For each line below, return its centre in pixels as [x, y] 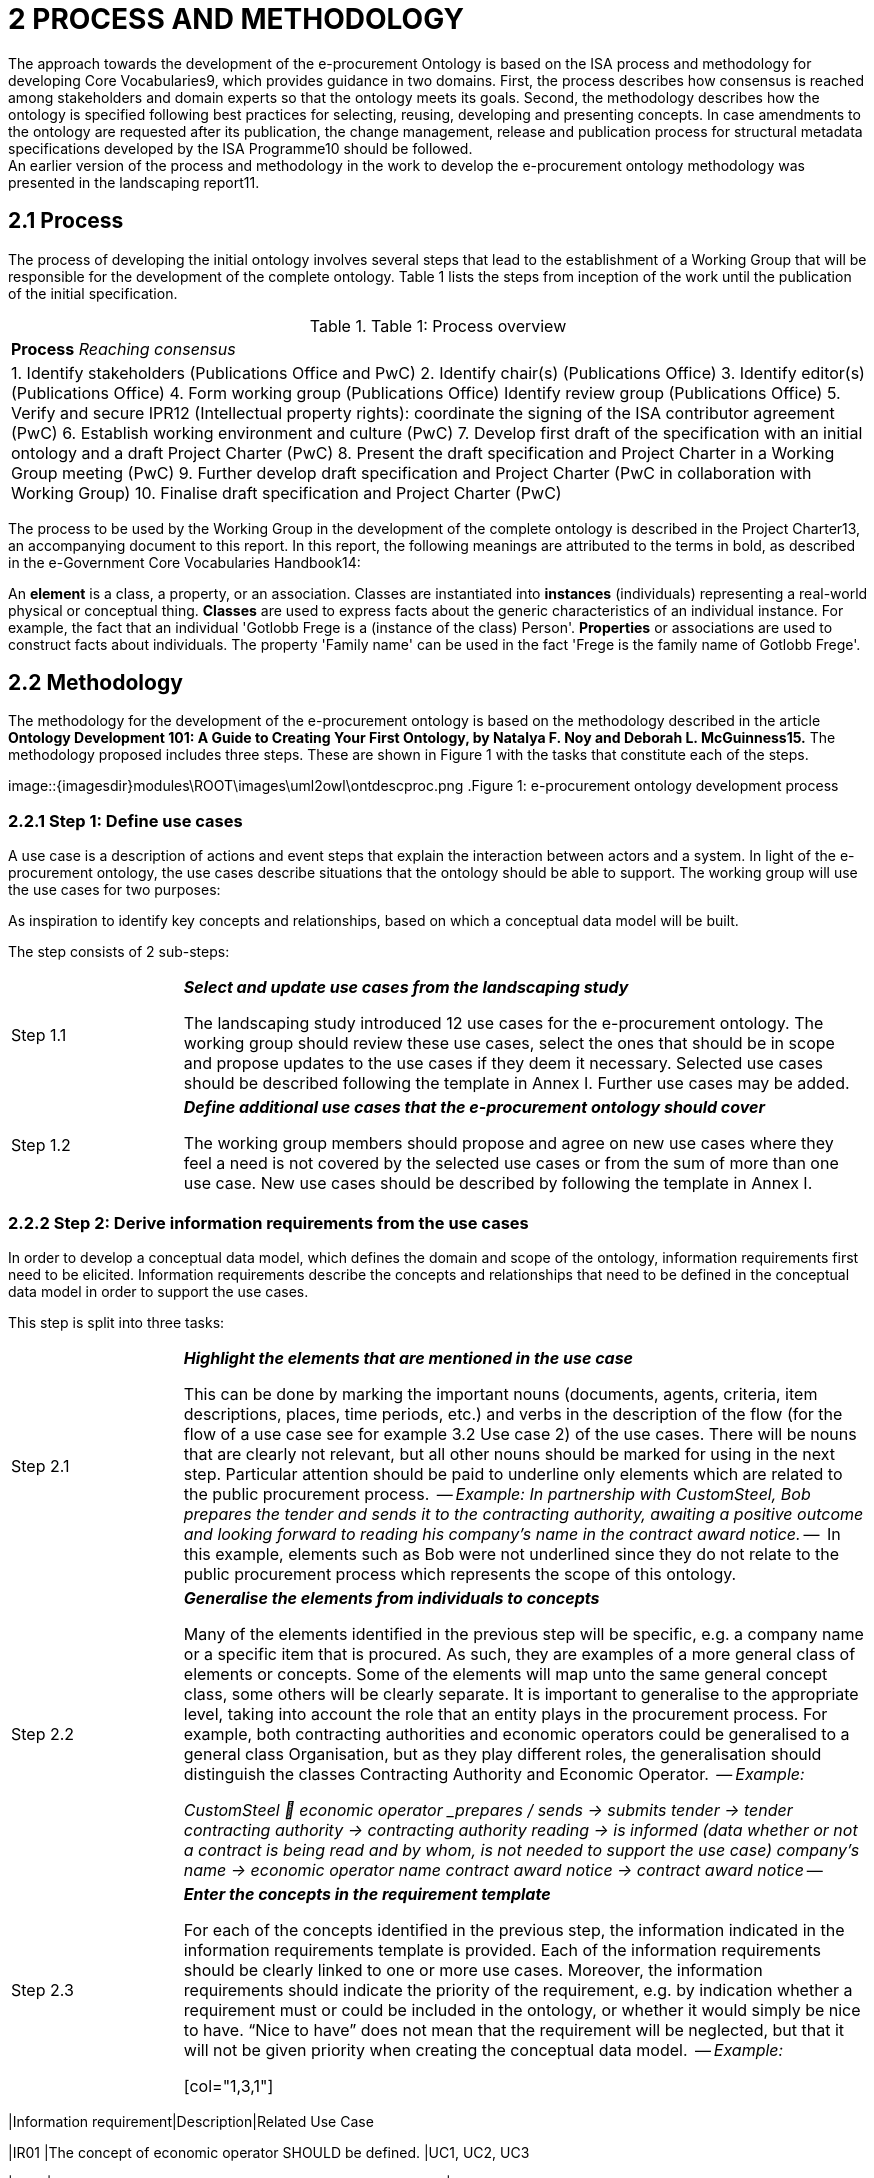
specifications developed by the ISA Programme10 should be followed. [240, 148]
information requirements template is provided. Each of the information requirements [502, 1949]
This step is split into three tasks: [116, 1322]
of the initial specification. [93, 293]
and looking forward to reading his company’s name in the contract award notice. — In [512, 1533]
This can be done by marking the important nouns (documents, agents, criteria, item [500, 1393]
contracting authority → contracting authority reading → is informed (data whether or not [520, 1829]
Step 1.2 [41, 1145]
